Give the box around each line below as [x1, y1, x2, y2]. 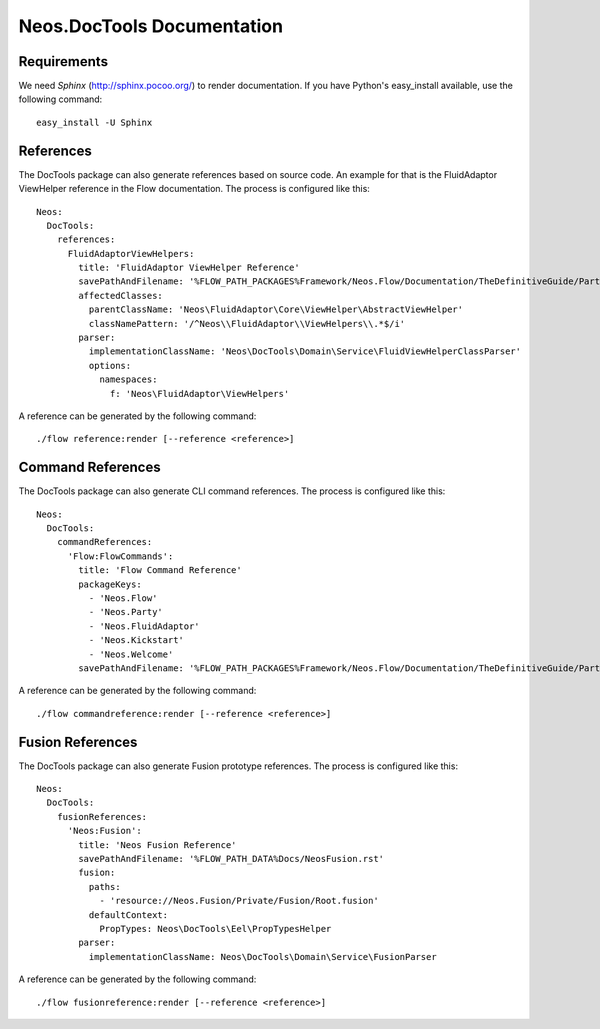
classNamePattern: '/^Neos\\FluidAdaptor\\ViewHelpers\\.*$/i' [88, 318, 406, 329]
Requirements [18, 53, 109, 70]
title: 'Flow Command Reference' [78, 565, 242, 576]
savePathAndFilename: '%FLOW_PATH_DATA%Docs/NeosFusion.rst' [78, 853, 385, 865]
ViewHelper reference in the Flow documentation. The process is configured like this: [18, 183, 370, 195]
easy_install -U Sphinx [36, 116, 153, 128]
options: [88, 360, 132, 371]
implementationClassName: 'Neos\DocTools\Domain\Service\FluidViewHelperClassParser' [88, 346, 522, 357]
